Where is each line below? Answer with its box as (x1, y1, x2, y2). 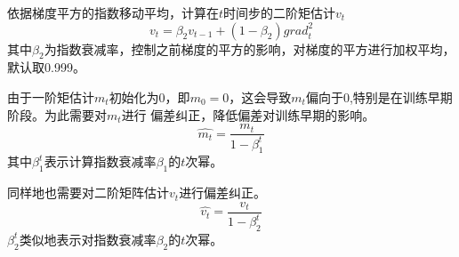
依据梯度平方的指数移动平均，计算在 (7, 4, 219, 21)
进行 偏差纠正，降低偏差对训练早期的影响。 (121, 105, 375, 124)
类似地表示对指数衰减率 (19, 229, 157, 248)
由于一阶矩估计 (7, 87, 94, 106)
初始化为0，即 (109, 87, 190, 106)
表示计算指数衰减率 (44, 152, 157, 171)
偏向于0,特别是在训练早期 (305, 87, 453, 106)
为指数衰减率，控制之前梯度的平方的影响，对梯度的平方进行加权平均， (44, 39, 455, 58)
